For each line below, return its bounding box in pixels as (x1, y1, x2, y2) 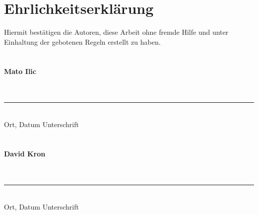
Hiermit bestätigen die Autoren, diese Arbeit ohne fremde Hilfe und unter (4, 27, 229, 37)
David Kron (4, 148, 46, 158)
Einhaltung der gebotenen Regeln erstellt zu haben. (4, 36, 161, 47)
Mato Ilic (4, 66, 36, 76)
